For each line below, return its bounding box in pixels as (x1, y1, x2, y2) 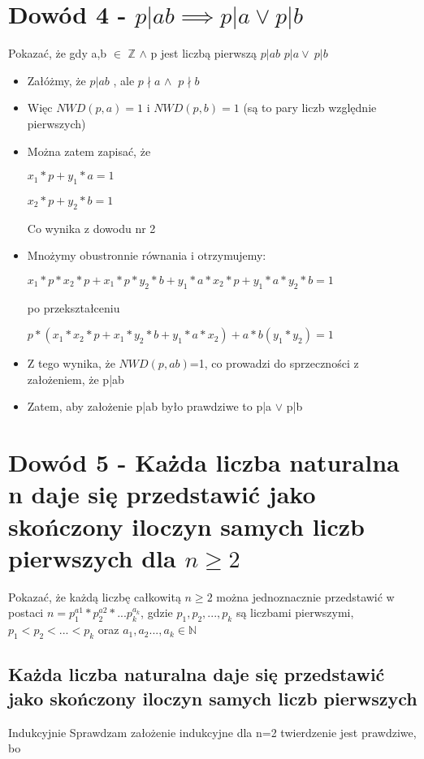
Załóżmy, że (27, 71, 86, 88)
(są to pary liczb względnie (243, 99, 377, 116)
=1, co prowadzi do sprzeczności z (189, 355, 359, 372)
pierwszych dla (8, 541, 176, 574)
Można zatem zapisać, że (27, 142, 151, 159)
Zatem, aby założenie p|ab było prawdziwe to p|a (27, 398, 272, 415)
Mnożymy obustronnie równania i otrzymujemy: (27, 247, 266, 264)
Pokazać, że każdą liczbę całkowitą (8, 588, 181, 605)
